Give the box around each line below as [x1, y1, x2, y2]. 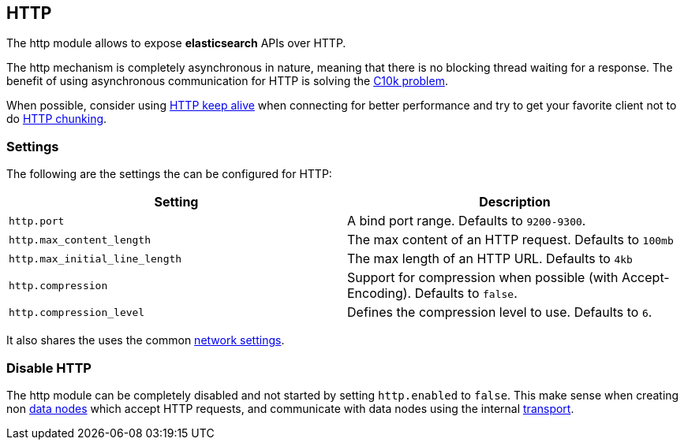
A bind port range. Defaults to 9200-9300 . [347, 213, 586, 229]
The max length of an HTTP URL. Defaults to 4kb [347, 251, 633, 267]
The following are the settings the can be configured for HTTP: [6, 167, 332, 181]
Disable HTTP [6, 359, 92, 376]
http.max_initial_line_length [9, 252, 182, 265]
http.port [9, 214, 65, 227]
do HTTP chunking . [6, 112, 107, 126]
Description [479, 194, 551, 210]
